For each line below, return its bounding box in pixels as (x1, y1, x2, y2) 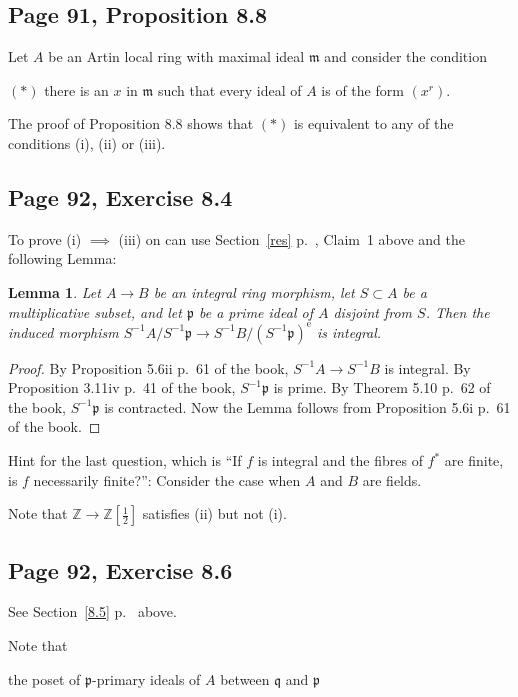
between (220, 668, 270, 689)
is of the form (321, 79, 404, 100)
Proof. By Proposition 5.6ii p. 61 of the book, (8, 357, 289, 378)
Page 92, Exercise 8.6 (8, 554, 233, 585)
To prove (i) (8, 228, 82, 249)
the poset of (8, 668, 81, 689)
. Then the (425, 301, 490, 322)
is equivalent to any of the (293, 113, 454, 134)
